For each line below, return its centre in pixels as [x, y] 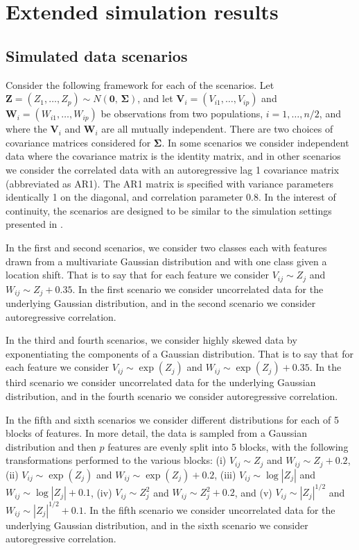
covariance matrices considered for [78, 142]
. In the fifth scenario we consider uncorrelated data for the [209, 509]
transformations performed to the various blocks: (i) [116, 460]
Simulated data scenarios [97, 55]
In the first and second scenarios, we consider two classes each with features [166, 247]
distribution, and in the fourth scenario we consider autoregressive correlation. [172, 395]
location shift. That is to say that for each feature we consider [137, 275]
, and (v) [253, 492]
